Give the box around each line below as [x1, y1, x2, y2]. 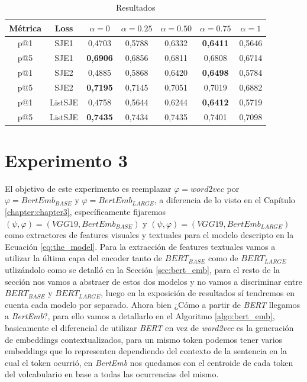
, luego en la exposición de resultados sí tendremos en [101, 287, 295, 299]
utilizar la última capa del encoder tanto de [5, 252, 163, 264]
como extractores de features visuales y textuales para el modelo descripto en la [5, 229, 294, 241]
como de [208, 252, 238, 264]
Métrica [9, 21, 42, 34]
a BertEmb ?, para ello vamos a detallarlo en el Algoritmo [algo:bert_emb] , [5, 310, 275, 322]
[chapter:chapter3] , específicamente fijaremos [5, 206, 166, 218]
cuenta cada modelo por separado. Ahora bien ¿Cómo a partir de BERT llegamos [5, 298, 300, 310]
